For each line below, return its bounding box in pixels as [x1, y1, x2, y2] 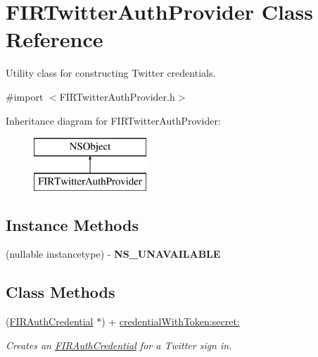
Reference [6, 25, 103, 54]
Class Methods [6, 281, 115, 303]
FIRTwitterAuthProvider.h [59, 89, 175, 104]
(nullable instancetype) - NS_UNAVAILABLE [6, 246, 221, 261]
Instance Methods [6, 213, 139, 235]
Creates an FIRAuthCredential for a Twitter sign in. [6, 337, 232, 352]
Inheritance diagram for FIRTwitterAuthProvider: [6, 113, 221, 127]
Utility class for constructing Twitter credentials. [6, 65, 216, 80]
